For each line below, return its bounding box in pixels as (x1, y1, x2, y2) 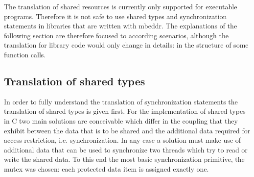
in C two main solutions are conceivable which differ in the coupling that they (4, 115, 238, 126)
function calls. (4, 49, 46, 59)
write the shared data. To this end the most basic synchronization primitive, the (4, 154, 245, 164)
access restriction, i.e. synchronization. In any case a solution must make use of (4, 135, 241, 145)
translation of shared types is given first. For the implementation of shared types (4, 106, 246, 116)
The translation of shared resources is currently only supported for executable (4, 1, 237, 11)
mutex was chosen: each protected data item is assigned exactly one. (4, 163, 209, 174)
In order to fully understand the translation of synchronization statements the (4, 96, 238, 106)
